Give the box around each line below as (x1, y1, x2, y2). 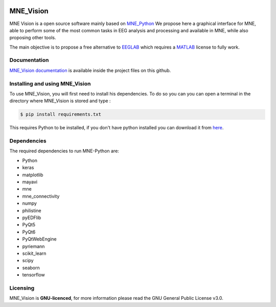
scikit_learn (22, 250, 47, 256)
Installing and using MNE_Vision (9, 80, 91, 87)
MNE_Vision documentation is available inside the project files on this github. (9, 67, 171, 74)
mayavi (22, 179, 38, 185)
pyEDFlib (22, 215, 41, 221)
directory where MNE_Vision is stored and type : (9, 98, 111, 104)
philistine (22, 207, 41, 214)
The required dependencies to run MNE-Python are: (9, 148, 120, 154)
